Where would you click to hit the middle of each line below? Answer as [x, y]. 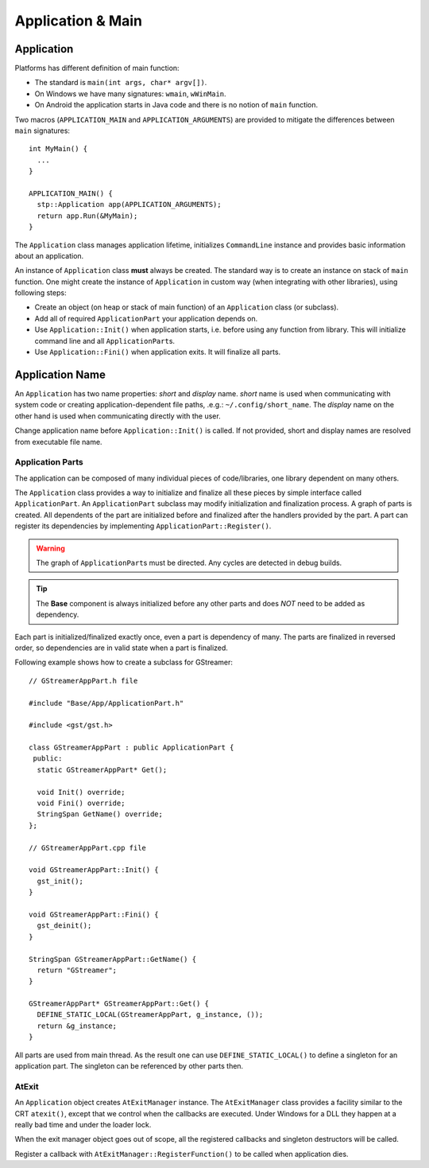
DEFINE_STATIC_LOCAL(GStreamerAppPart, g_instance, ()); [150, 1015]
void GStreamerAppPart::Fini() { [94, 914]
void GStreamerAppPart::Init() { [94, 870]
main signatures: [43, 130]
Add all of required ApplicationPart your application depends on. [146, 318]
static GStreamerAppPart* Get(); [102, 769]
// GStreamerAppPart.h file [83, 681]
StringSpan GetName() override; [100, 814]
